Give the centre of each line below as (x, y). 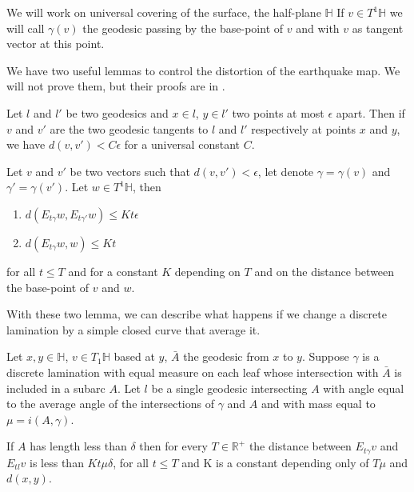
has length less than (78, 446)
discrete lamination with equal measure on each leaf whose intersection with (193, 372)
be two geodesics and (117, 112)
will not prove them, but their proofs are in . (116, 86)
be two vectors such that (130, 171)
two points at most (278, 112)
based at (134, 356)
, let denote (286, 171)
